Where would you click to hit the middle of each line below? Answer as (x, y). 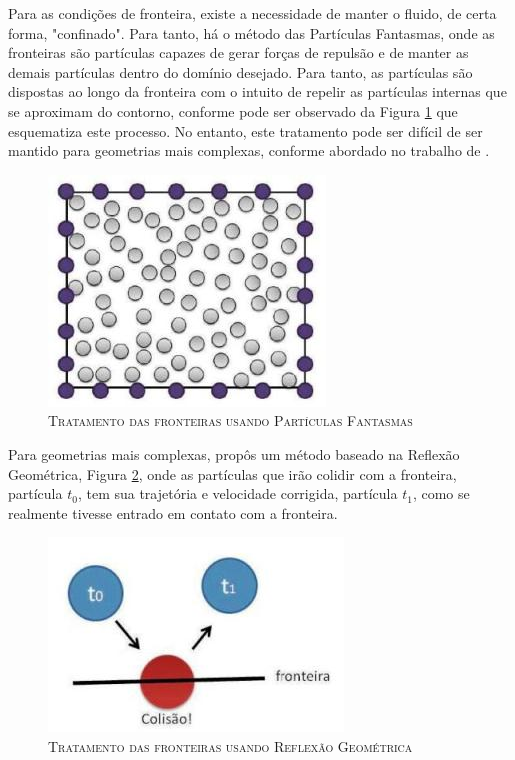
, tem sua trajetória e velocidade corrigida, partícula (237, 493)
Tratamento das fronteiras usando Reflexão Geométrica (230, 745)
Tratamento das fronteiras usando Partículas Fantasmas (230, 420)
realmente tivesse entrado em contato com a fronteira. (173, 512)
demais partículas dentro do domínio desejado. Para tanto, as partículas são (240, 71)
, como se (441, 493)
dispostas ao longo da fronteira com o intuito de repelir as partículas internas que (257, 91)
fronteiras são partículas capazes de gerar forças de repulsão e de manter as (238, 52)
